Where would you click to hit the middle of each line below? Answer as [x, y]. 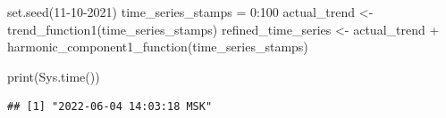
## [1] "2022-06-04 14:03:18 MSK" [110, 107]
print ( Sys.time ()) [54, 76]
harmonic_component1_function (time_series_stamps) [158, 47]
